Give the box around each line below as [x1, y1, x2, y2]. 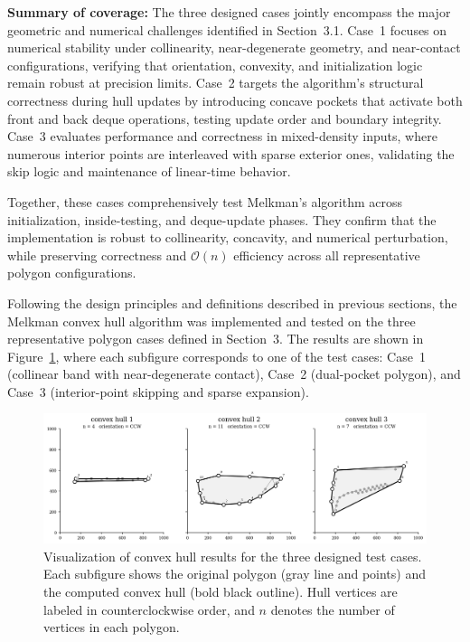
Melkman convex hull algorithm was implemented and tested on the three [7, 311, 416, 330]
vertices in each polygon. [43, 618, 180, 637]
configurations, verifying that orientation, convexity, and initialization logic [7, 55, 423, 74]
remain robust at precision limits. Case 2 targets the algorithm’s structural [7, 73, 424, 92]
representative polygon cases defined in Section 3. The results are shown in [7, 329, 424, 348]
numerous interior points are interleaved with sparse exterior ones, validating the [7, 144, 455, 163]
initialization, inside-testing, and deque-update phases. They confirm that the [7, 210, 437, 229]
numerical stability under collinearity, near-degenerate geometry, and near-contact [7, 38, 461, 57]
